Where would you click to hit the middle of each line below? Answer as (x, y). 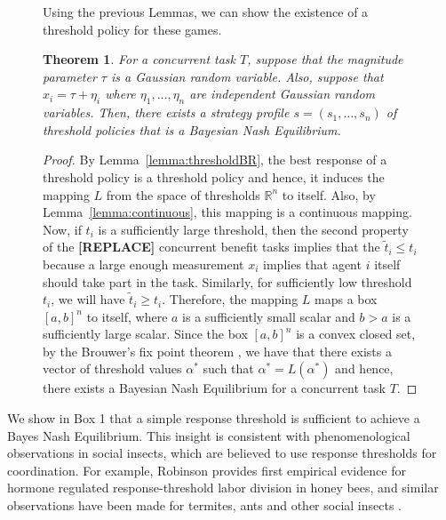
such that (228, 368)
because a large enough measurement (143, 264)
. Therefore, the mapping (230, 299)
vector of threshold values (112, 368)
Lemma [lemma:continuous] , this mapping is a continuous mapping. (227, 212)
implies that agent (312, 264)
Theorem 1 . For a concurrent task (139, 59)
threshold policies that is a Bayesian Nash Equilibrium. (192, 129)
